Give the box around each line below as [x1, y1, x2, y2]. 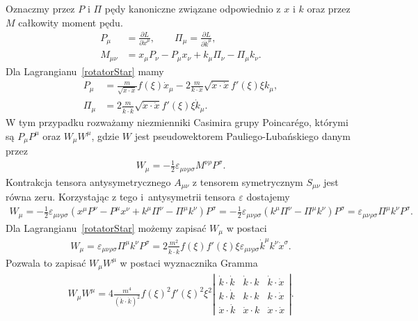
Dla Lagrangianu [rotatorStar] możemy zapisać [6, 220, 207, 235]
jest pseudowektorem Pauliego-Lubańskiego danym [134, 128, 351, 143]
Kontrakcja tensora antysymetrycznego [6, 174, 171, 189]
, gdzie [91, 128, 120, 143]
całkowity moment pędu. [18, 15, 123, 29]
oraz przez [307, 1, 351, 15]
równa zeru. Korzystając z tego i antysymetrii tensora [6, 189, 236, 204]
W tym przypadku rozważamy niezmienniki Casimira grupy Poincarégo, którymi [6, 115, 348, 130]
